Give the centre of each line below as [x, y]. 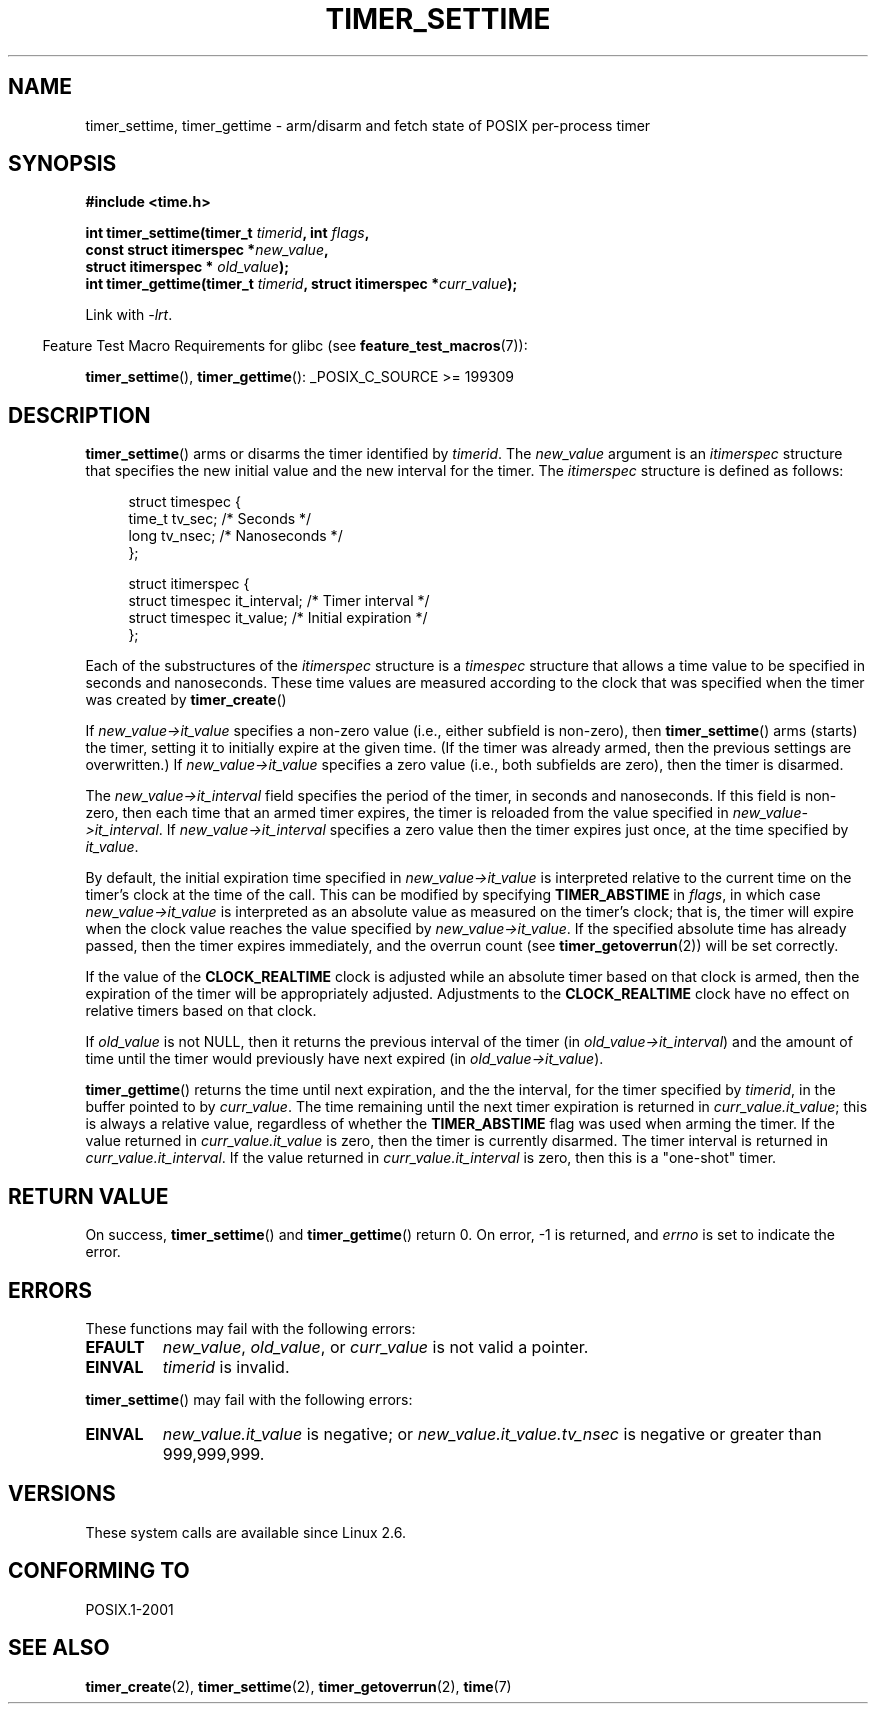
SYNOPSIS [62, 164]
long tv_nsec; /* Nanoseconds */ [235, 536]
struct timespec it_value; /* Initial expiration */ [278, 618]
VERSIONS [62, 1494]
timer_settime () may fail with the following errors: [249, 1399]
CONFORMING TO [99, 1571]
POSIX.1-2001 [129, 1609]
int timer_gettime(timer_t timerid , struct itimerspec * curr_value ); [301, 284]
